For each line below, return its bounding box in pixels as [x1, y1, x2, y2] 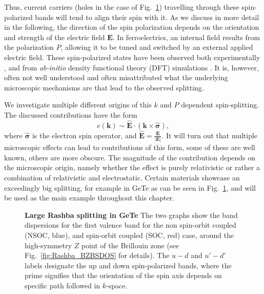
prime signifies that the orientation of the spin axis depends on [25, 270, 222, 281]
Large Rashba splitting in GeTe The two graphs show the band [25, 209, 238, 220]
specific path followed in [25, 280, 100, 290]
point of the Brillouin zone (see [81, 240, 179, 250]
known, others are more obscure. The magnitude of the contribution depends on [4, 152, 256, 162]
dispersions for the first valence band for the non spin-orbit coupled [25, 219, 236, 230]
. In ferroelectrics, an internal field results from [112, 31, 260, 42]
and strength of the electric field [4, 31, 105, 42]
